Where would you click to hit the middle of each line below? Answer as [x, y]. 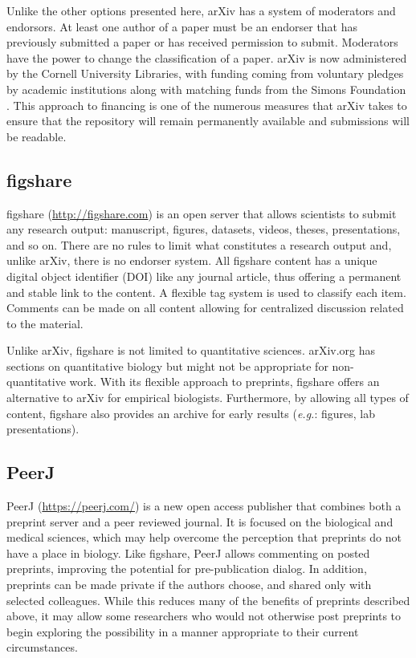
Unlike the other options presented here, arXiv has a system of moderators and [201, 10]
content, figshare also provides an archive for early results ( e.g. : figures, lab [191, 413]
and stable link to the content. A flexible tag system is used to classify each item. [206, 292]
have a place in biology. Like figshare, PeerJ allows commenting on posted [188, 552]
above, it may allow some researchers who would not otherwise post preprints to [204, 616]
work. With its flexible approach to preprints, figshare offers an [224, 382]
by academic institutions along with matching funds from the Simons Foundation [206, 89]
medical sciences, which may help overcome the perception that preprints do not [204, 537]
